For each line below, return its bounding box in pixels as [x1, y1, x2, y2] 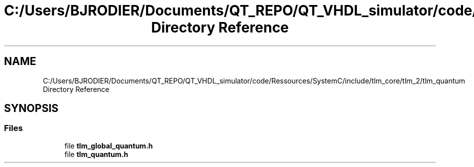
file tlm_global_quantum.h [64, 141, 153, 150]
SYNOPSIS [4, 102, 59, 115]
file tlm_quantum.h [64, 149, 129, 158]
